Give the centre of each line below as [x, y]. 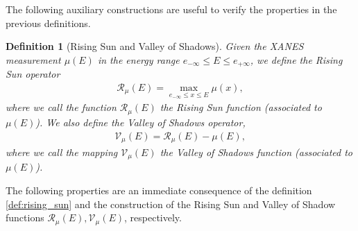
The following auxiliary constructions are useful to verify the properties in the [171, 9]
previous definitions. [48, 23]
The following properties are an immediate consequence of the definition [159, 190]
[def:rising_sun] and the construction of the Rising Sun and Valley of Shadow [171, 204]
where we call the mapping [62, 152]
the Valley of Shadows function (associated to [256, 152]
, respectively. [153, 217]
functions [25, 217]
